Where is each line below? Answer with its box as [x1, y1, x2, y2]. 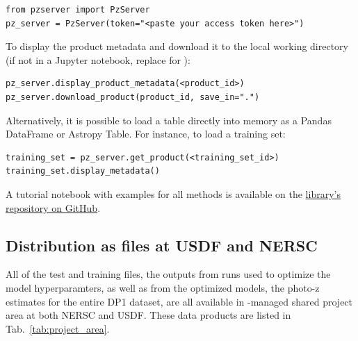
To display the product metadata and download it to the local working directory [6, 39, 348, 53]
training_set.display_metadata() [6, 166, 160, 176]
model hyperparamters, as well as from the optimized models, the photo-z [6, 280, 320, 294]
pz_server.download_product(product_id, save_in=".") [6, 92, 260, 102]
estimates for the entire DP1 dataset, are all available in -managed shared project [6, 294, 353, 308]
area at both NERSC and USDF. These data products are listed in [6, 308, 291, 322]
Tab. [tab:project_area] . [6, 321, 110, 335]
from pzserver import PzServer [6, 5, 150, 15]
